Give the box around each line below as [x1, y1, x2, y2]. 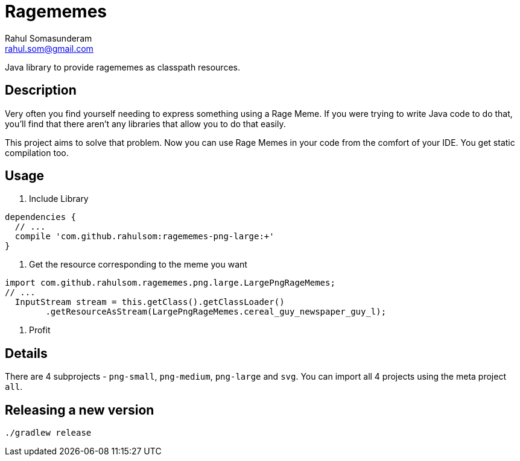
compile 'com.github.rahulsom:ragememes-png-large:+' [14, 231, 274, 242]
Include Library [29, 193, 89, 204]
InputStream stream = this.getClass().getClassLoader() [14, 297, 285, 307]
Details [5, 345, 48, 361]
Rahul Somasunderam [5, 33, 92, 43]
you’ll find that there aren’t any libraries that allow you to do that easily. [5, 118, 286, 129]
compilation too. [5, 147, 69, 158]
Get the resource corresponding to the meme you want [29, 259, 247, 270]
